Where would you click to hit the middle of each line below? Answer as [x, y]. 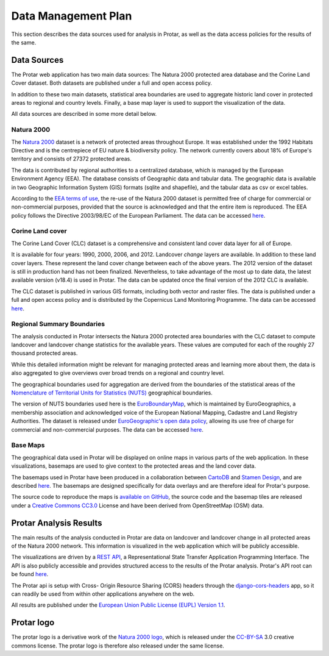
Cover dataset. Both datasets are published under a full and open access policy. [112, 83]
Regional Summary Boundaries [58, 324]
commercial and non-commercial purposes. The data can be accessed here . [107, 429]
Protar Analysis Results [57, 523]
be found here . [30, 574]
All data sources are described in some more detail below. [84, 114]
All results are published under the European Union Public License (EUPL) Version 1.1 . [118, 605]
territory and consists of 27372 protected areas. [72, 159]
